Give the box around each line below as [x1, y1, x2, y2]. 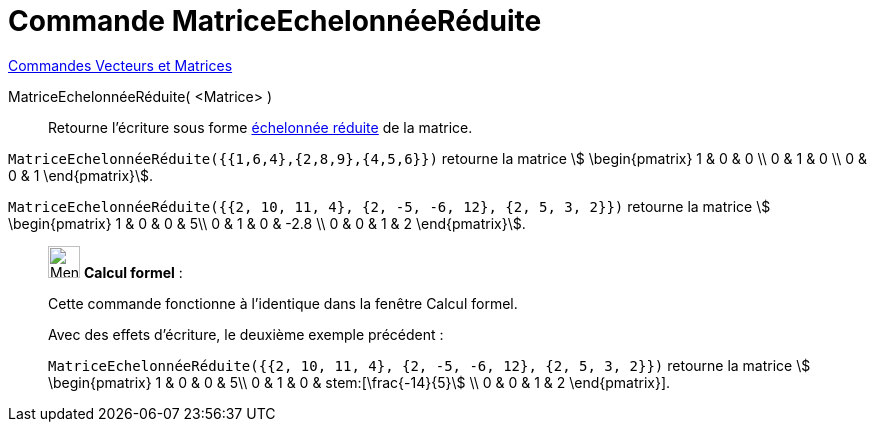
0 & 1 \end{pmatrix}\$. [8, 166, 154, 184]
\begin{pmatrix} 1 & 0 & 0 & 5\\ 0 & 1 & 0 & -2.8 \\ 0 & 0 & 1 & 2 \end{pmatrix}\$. [8, 214, 526, 232]
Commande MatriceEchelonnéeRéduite [8, 4, 542, 38]
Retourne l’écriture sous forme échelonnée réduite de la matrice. [48, 118, 473, 136]
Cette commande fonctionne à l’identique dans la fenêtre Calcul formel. [48, 294, 518, 312]
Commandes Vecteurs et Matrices [8, 56, 233, 74]
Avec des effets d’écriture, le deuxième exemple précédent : [48, 325, 444, 343]
